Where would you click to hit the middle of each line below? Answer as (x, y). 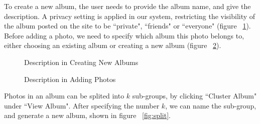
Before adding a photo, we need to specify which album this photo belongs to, (124, 35)
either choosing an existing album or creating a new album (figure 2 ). (113, 45)
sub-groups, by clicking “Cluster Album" (194, 96)
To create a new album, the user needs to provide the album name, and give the (127, 6)
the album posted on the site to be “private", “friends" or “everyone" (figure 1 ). (127, 26)
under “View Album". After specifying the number (82, 105)
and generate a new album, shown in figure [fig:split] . (88, 115)
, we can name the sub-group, (211, 105)
